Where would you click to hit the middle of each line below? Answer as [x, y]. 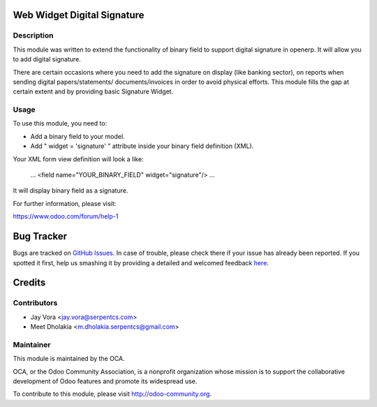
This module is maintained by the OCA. [69, 359]
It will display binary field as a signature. [71, 191]
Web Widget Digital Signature [79, 15]
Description [33, 36]
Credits [29, 283]
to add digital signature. [47, 59]
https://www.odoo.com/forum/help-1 [66, 216]
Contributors [35, 303]
